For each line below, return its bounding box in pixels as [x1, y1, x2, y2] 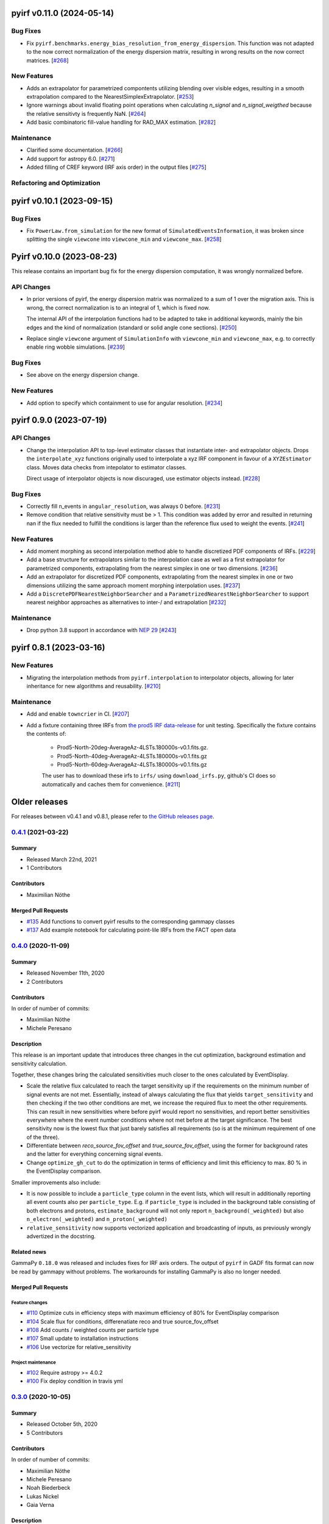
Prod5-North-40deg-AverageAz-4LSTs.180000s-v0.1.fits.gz [57, 752, 207, 760]
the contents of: [26, 730, 66, 737]
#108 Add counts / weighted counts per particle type [26, 1326, 159, 1333]
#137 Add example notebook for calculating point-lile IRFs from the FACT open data [26, 927, 236, 934]
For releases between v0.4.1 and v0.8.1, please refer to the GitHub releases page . [11, 813, 214, 820]
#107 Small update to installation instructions [26, 1335, 139, 1342]
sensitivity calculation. [11, 1059, 68, 1067]
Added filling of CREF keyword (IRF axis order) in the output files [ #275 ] [26, 163, 207, 171]
